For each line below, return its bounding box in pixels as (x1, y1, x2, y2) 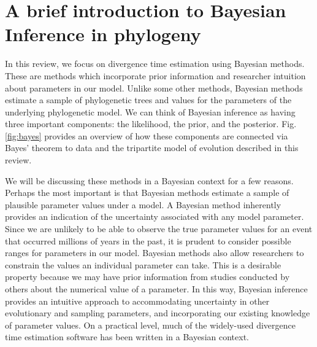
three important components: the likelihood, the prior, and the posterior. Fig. (5, 117, 297, 130)
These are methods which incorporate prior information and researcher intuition (5, 69, 306, 82)
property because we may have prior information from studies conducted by (5, 270, 290, 283)
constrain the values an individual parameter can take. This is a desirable (5, 258, 281, 271)
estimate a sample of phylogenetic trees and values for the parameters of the (5, 93, 292, 106)
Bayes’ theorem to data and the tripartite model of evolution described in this (5, 141, 299, 154)
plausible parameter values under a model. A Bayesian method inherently (5, 198, 281, 211)
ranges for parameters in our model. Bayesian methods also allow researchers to (5, 246, 304, 259)
